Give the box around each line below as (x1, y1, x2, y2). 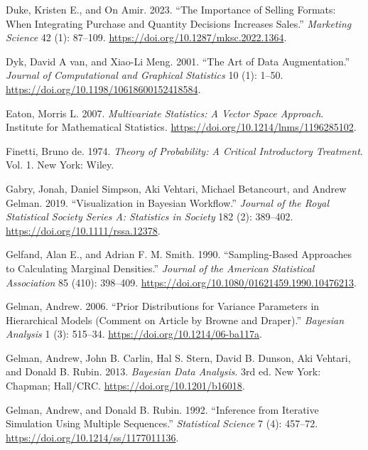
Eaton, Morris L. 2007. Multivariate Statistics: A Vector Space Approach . (6, 105, 324, 120)
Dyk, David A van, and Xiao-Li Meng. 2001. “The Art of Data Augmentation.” (6, 53, 350, 68)
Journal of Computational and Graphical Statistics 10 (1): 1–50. (6, 68, 283, 82)
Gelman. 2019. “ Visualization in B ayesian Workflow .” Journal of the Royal (6, 195, 330, 210)
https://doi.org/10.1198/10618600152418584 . (6, 81, 201, 96)
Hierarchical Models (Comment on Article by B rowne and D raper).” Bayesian (6, 312, 345, 327)
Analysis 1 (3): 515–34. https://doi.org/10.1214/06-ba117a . (6, 326, 262, 341)
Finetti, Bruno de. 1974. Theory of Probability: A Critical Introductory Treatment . (6, 143, 363, 158)
